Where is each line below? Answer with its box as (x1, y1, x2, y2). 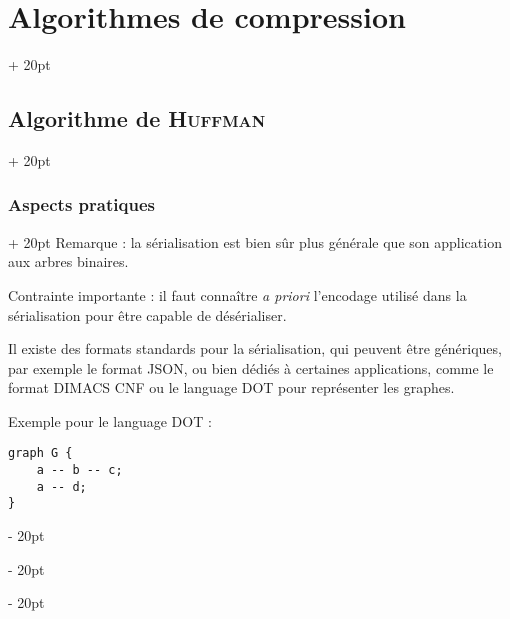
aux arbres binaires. (8, 251, 129, 272)
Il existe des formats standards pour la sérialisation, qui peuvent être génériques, (8, 338, 502, 359)
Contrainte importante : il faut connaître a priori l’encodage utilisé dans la (8, 284, 467, 305)
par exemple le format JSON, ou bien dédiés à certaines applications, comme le (8, 357, 494, 378)
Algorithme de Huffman (8, 103, 266, 134)
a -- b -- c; (36, 463, 123, 478)
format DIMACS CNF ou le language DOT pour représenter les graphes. (8, 377, 455, 398)
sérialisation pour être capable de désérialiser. (8, 304, 287, 325)
